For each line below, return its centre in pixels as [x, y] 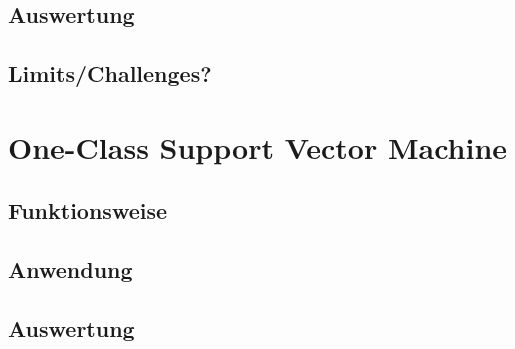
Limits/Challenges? [110, 73]
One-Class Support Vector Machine [258, 146]
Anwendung [70, 269]
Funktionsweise [88, 210]
